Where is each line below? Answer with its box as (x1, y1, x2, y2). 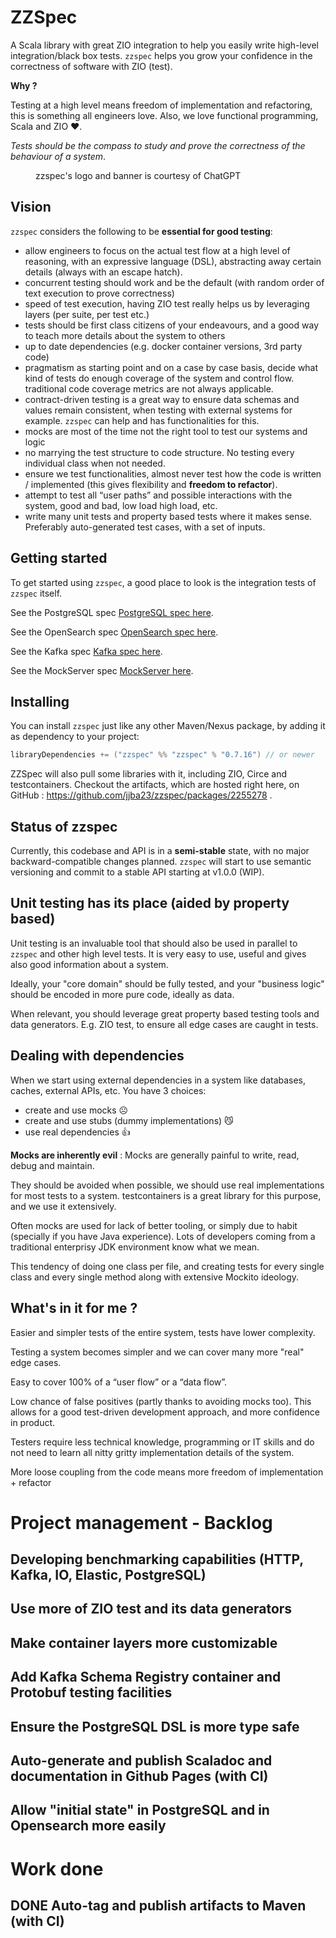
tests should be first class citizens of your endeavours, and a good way (24, 319, 319, 331)
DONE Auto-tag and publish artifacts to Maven (10, 1897, 307, 1914)
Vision (10, 199, 52, 216)
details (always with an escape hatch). (24, 266, 183, 278)
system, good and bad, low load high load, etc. (24, 499, 218, 511)
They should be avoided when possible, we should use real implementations (10, 1179, 325, 1191)
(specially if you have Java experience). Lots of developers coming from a (10, 1230, 316, 1242)
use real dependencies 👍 (24, 1126, 131, 1138)
